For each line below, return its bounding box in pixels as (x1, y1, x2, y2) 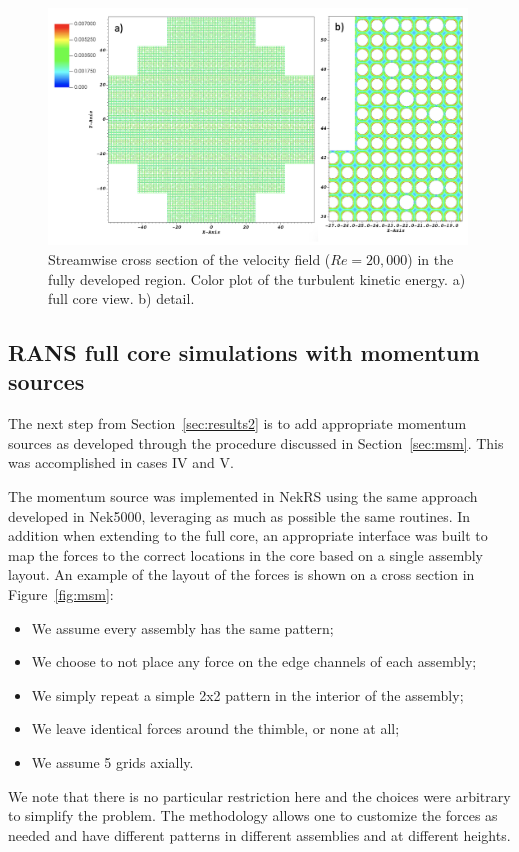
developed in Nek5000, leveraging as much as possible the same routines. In (8, 505, 471, 526)
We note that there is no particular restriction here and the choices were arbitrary (8, 785, 511, 806)
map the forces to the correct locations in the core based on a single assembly (8, 544, 483, 565)
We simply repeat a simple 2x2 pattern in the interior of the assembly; (31, 684, 464, 705)
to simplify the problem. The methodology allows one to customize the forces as (8, 805, 498, 826)
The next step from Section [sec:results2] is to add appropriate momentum (8, 413, 467, 434)
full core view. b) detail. (48, 288, 195, 309)
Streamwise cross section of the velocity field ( (48, 248, 331, 269)
